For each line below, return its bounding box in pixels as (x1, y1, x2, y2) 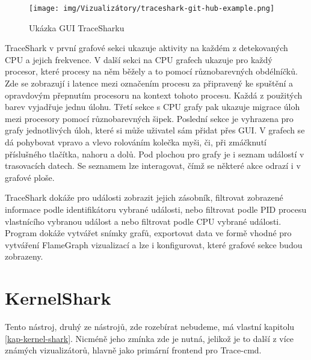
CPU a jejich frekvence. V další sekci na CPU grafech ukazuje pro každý (5, 53, 273, 66)
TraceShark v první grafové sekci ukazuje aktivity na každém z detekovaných (5, 41, 288, 54)
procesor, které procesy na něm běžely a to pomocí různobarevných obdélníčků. (5, 65, 298, 78)
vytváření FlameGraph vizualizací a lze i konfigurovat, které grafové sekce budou (5, 238, 303, 251)
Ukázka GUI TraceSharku (29, 21, 125, 34)
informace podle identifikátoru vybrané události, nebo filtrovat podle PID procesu (5, 203, 307, 215)
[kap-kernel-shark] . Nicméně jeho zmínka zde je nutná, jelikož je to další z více (5, 332, 294, 344)
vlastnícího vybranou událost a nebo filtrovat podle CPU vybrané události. (5, 215, 282, 227)
